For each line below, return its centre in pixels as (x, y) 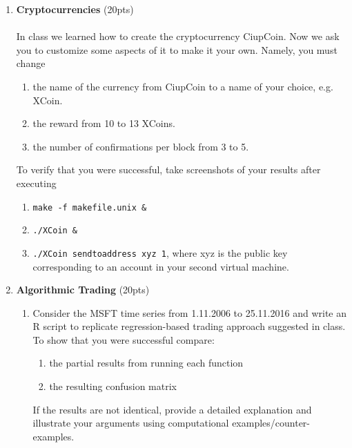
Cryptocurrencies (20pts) (75, 9)
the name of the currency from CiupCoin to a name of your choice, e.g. (183, 86)
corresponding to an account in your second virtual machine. (161, 266)
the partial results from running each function (146, 363)
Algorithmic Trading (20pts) (83, 290)
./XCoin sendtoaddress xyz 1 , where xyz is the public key (160, 252)
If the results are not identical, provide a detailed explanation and (172, 409)
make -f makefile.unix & (90, 207)
